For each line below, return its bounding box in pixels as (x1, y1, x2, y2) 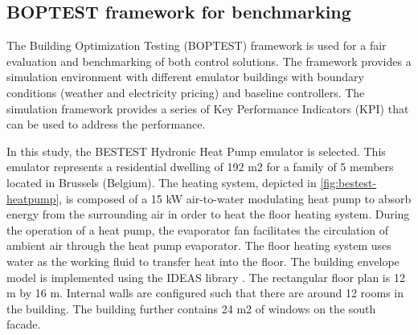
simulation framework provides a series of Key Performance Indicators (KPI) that (6, 100, 409, 116)
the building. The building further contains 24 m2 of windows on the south (6, 300, 376, 317)
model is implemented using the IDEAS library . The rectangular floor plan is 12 (6, 268, 405, 285)
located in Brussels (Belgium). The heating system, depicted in (6, 174, 317, 190)
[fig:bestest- (320, 174, 377, 190)
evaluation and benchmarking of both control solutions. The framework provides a (6, 52, 412, 69)
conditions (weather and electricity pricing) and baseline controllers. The (6, 84, 365, 100)
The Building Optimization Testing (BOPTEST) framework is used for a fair (6, 37, 387, 54)
